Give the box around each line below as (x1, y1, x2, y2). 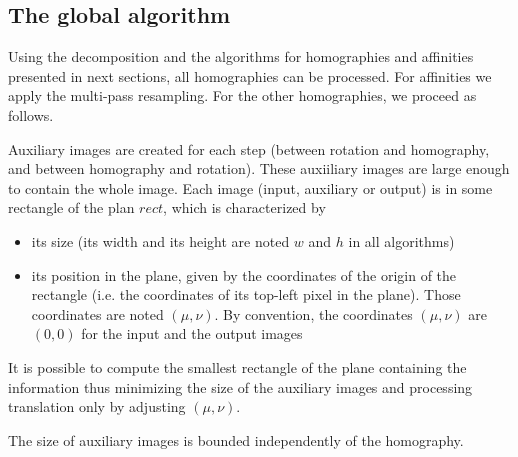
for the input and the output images (81, 323, 303, 344)
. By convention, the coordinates (214, 303, 413, 324)
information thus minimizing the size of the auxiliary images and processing (8, 376, 473, 397)
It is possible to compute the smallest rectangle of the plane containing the (8, 356, 467, 377)
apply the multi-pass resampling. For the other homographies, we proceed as (8, 85, 477, 106)
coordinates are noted (31, 303, 164, 324)
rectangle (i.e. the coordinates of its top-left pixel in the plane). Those (31, 284, 461, 305)
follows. (8, 104, 54, 125)
